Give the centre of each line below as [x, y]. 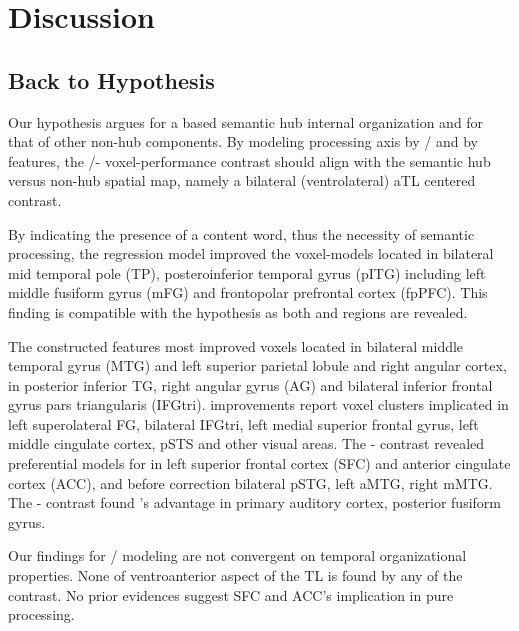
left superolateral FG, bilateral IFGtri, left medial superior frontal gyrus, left [243, 423]
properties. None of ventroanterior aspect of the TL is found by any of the [235, 575]
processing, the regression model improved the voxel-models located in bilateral [251, 253]
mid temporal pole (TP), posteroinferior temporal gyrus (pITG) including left [247, 272]
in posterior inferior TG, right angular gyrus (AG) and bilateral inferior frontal [250, 384]
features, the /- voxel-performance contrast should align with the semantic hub [249, 160]
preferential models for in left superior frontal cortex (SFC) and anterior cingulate [259, 463]
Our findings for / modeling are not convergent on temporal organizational [237, 555]
